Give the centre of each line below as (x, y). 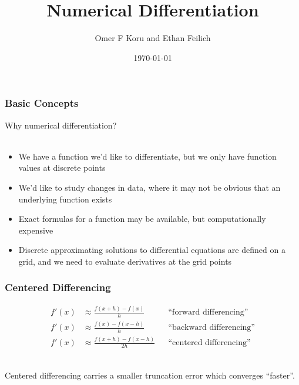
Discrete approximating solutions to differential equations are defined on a (152, 250)
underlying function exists (65, 199)
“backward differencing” (211, 328)
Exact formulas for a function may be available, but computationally (142, 219)
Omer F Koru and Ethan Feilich (153, 38)
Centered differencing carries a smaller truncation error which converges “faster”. (150, 375)
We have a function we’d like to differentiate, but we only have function (147, 156)
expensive (36, 230)
